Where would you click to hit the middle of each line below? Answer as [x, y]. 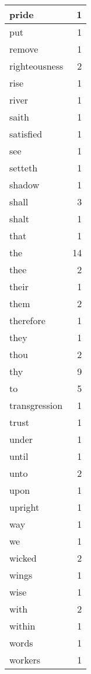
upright [24, 507]
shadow [24, 185]
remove [24, 49]
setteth [24, 168]
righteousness [36, 66]
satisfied [26, 134]
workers [25, 660]
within [22, 626]
